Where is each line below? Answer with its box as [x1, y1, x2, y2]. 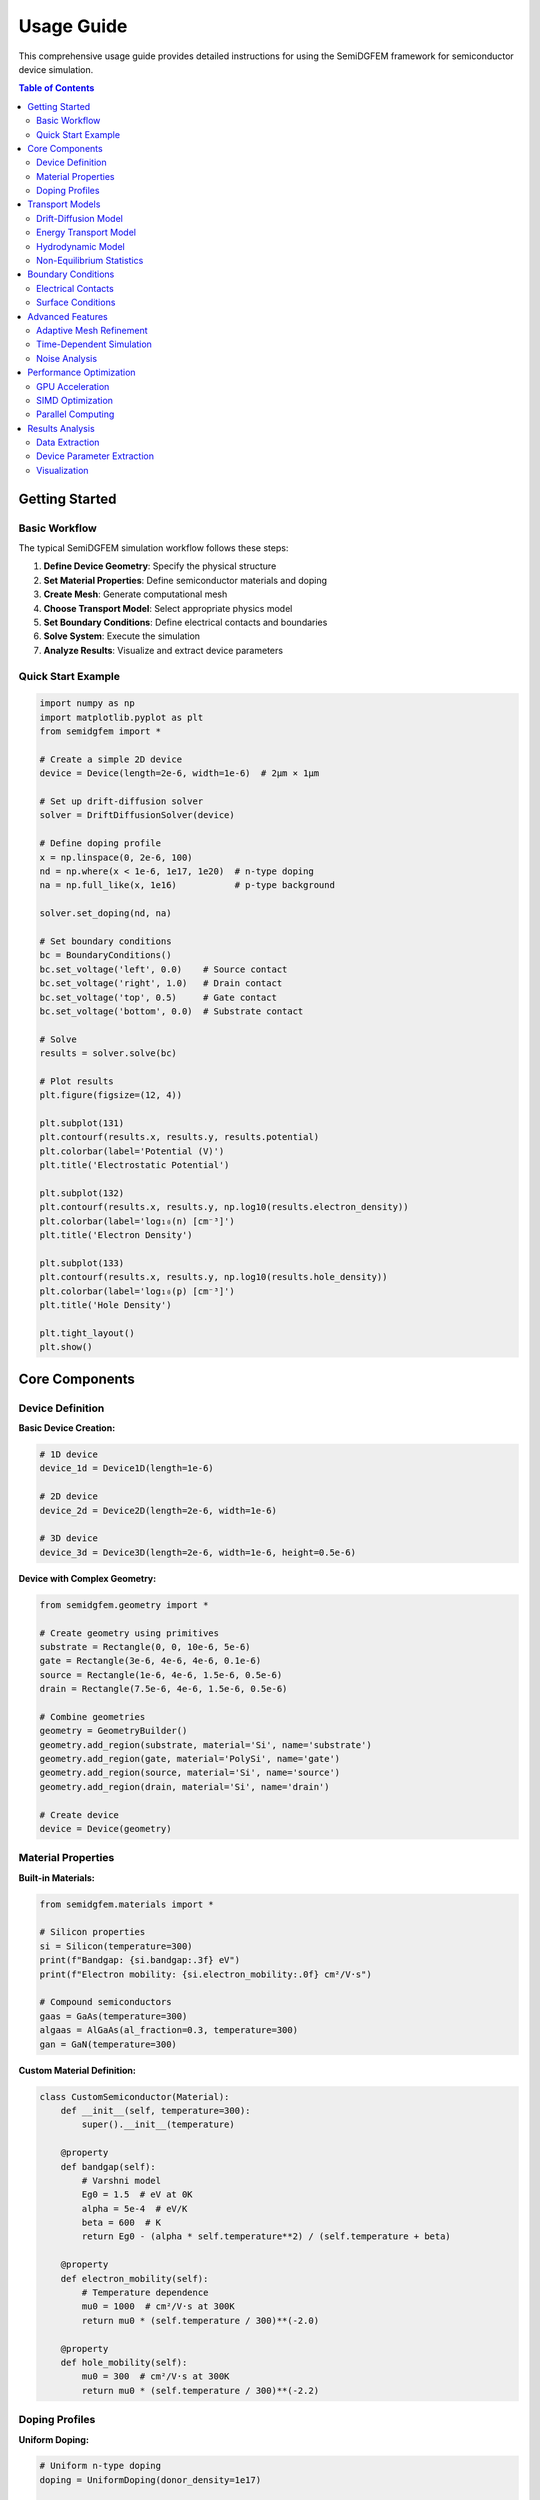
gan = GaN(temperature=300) [39, 2038, 177, 2050]
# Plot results [39, 1075, 114, 1087]
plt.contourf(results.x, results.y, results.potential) [39, 1131, 320, 1143]
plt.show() [39, 1341, 93, 1353]
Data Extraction [36, 436, 100, 449]
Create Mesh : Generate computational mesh [43, 588, 228, 600]
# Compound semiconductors [39, 1996, 172, 2008]
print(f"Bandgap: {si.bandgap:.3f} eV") [39, 1955, 240, 1966]
